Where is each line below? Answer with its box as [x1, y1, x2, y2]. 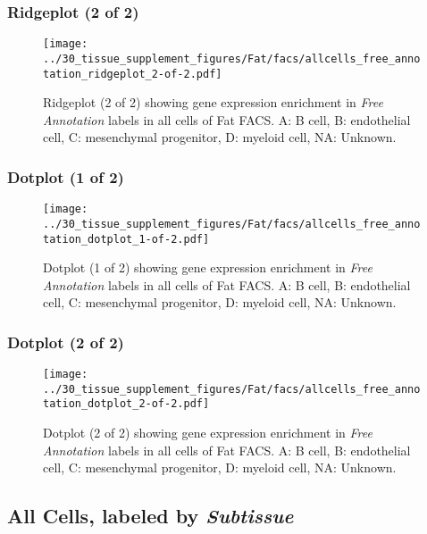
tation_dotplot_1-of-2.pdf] [43, 232, 210, 246]
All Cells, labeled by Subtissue [7, 502, 294, 530]
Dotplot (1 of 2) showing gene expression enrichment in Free [43, 258, 373, 277]
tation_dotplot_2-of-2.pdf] [43, 397, 210, 411]
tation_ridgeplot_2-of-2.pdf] [43, 67, 222, 80]
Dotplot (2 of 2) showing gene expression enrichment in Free [43, 423, 373, 442]
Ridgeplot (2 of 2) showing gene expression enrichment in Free [43, 93, 383, 112]
